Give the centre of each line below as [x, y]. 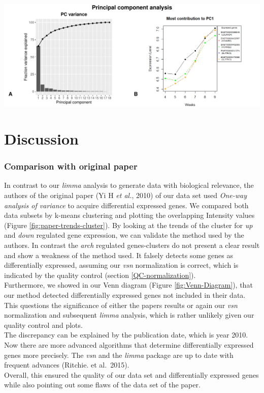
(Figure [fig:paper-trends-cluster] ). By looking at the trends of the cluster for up [128, 225]
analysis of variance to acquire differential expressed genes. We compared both [126, 205]
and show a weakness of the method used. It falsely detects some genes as [119, 255]
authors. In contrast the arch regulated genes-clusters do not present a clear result [132, 245]
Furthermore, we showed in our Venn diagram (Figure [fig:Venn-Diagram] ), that [128, 285]
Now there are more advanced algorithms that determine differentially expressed [129, 344]
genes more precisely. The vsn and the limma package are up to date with [119, 355]
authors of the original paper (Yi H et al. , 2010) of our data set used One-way [126, 195]
